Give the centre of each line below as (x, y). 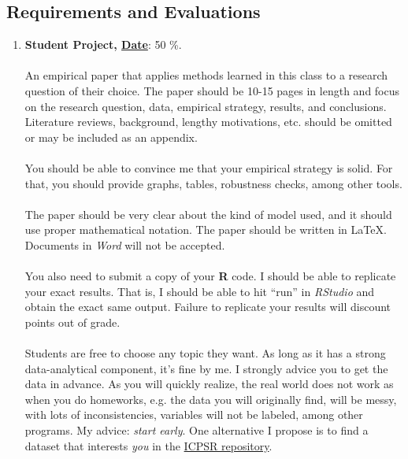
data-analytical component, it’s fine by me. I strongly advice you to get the (206, 368)
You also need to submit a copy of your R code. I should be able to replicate (210, 276)
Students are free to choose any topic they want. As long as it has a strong (205, 353)
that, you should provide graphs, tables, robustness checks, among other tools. (213, 183)
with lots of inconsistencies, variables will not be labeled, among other (194, 415)
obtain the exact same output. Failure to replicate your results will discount (208, 307)
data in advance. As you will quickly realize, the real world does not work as (209, 384)
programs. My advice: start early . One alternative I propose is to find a (197, 430)
